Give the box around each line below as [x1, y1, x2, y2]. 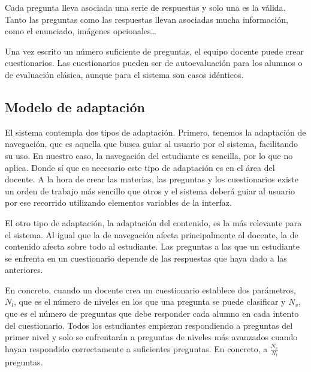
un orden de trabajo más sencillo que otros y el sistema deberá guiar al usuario [5, 184, 295, 197]
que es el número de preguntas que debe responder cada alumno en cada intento [5, 307, 299, 320]
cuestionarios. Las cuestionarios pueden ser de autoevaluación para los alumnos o [5, 56, 303, 69]
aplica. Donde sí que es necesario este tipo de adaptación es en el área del [5, 161, 275, 173]
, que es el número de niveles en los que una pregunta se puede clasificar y [13, 295, 286, 308]
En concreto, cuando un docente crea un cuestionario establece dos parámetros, [5, 283, 297, 296]
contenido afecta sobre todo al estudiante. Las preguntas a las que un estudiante [5, 240, 300, 253]
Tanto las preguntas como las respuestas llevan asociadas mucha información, [5, 13, 288, 25]
